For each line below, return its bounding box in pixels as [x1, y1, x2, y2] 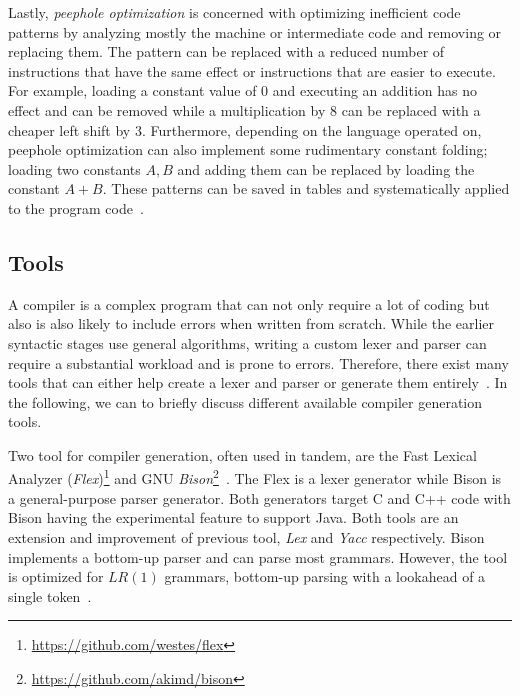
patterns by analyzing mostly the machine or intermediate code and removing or [8, 21, 502, 42]
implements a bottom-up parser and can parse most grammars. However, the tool [8, 546, 508, 567]
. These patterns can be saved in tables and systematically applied [102, 178, 510, 199]
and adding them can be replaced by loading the [177, 158, 475, 179]
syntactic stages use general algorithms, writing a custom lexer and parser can [8, 332, 487, 353]
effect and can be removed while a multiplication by [8, 99, 326, 120]
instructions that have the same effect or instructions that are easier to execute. [8, 60, 496, 81]
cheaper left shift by [8, 119, 131, 140]
